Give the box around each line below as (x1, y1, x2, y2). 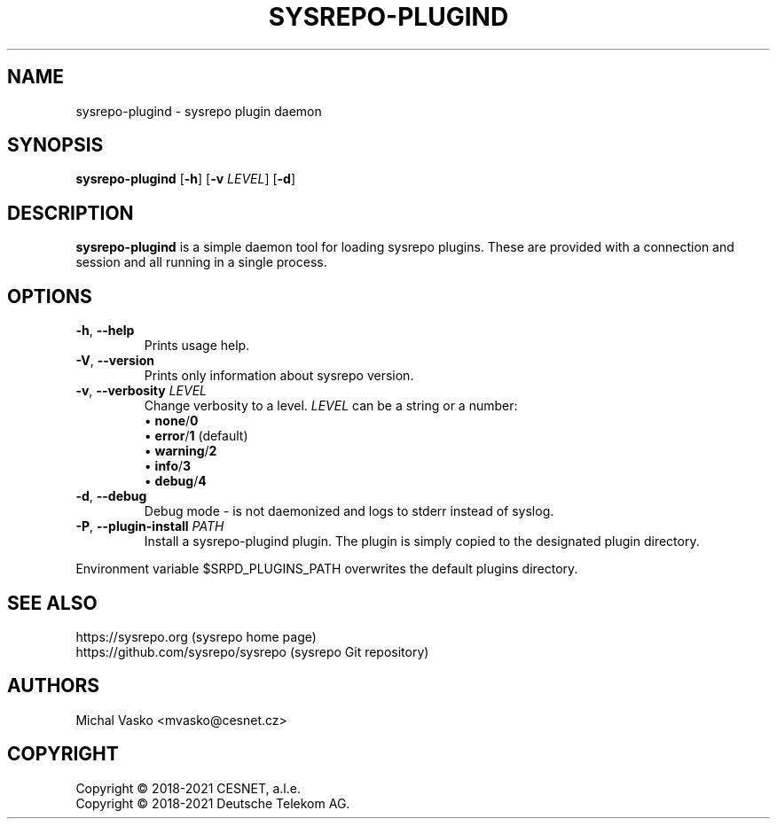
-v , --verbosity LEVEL (75, 383, 208, 399)
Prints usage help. (144, 338, 250, 354)
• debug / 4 (144, 473, 207, 489)
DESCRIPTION (7, 201, 134, 224)
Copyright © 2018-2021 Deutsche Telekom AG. (75, 795, 350, 811)
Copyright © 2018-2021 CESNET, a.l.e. (75, 780, 301, 796)
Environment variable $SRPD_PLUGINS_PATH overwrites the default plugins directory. (75, 561, 578, 577)
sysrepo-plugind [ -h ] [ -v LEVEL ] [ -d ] (75, 171, 296, 187)
